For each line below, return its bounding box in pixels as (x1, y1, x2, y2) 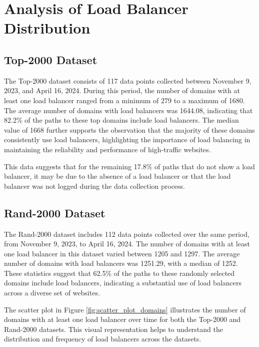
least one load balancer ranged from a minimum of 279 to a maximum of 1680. (4, 95, 245, 105)
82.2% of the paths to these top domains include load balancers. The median (4, 115, 239, 125)
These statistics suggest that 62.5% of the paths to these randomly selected (4, 267, 235, 278)
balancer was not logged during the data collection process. (4, 180, 185, 191)
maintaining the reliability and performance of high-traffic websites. (4, 144, 211, 154)
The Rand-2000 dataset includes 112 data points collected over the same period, (4, 228, 249, 239)
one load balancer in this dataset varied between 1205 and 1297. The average (4, 248, 240, 258)
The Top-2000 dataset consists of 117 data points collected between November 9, (4, 75, 251, 86)
